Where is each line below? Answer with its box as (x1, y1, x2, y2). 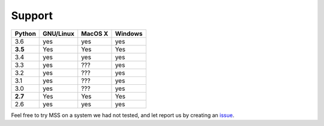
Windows (115, 29, 143, 38)
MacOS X (81, 29, 109, 38)
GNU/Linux (43, 29, 74, 38)
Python (14, 29, 36, 38)
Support (11, 9, 53, 22)
